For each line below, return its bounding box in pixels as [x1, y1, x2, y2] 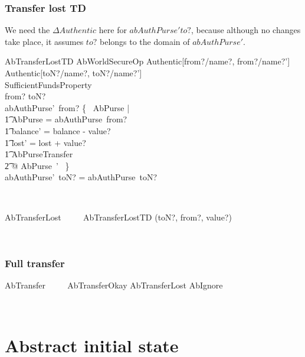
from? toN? [5, 90, 46, 102]
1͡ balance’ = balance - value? [5, 124, 111, 137]
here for [99, 24, 127, 36]
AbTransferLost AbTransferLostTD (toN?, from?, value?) [5, 210, 232, 223]
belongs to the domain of [99, 35, 190, 47]
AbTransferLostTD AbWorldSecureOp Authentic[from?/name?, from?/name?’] [5, 55, 290, 67]
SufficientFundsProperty [5, 78, 92, 90]
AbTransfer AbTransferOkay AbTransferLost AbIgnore [5, 278, 223, 291]
